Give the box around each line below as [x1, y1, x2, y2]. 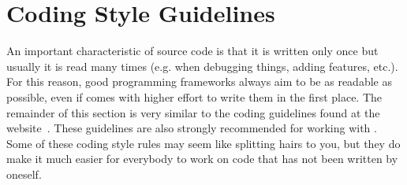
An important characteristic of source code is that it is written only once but [6, 43, 379, 59]
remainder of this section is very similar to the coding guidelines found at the [6, 104, 380, 120]
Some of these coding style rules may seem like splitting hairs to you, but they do [6, 135, 401, 151]
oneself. [6, 165, 42, 182]
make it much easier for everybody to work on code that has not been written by [6, 150, 398, 167]
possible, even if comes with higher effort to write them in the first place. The [6, 88, 383, 105]
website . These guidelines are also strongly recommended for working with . [6, 120, 377, 136]
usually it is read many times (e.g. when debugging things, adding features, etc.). [6, 57, 398, 74]
